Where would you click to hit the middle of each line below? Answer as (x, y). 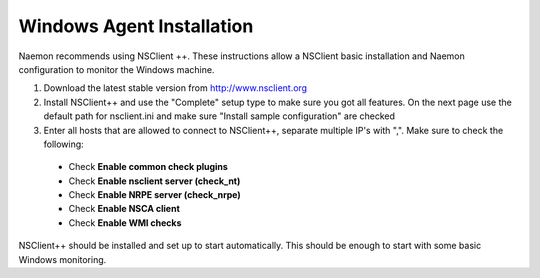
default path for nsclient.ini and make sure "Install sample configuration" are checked (219, 116)
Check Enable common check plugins (148, 167)
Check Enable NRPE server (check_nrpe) (155, 195)
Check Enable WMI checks (125, 222)
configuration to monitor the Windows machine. (116, 69)
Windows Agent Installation (136, 26)
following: (63, 144)
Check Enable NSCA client (124, 209)
